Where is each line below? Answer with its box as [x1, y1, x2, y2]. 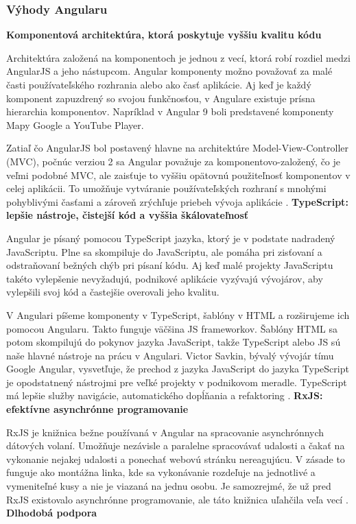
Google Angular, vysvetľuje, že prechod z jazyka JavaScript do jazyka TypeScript [6, 361, 349, 376]
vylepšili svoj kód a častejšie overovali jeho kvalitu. [6, 285, 219, 299]
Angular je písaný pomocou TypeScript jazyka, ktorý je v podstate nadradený [6, 230, 335, 245]
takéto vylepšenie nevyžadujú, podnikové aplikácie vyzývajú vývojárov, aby [6, 271, 323, 285]
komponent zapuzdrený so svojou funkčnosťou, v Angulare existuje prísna [6, 91, 316, 105]
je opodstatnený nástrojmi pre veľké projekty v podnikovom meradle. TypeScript [6, 374, 347, 389]
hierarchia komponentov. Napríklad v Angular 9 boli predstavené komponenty [6, 104, 334, 119]
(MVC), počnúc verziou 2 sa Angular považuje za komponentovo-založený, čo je [6, 154, 341, 168]
